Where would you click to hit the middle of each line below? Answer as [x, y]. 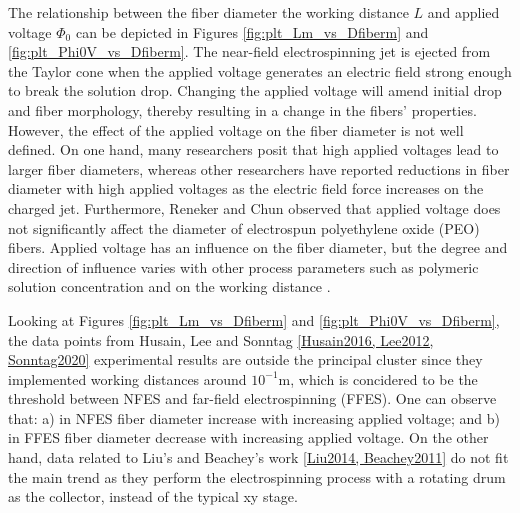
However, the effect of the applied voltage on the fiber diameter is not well [236, 129]
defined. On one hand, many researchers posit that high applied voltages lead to [253, 149]
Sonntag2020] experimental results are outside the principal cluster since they [245, 359]
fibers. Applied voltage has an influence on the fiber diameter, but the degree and [258, 247]
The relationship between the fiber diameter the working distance [208, 12]
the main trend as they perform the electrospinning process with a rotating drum [257, 476]
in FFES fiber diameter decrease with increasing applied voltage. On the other [248, 437]
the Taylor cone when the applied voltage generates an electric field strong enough [260, 70]
